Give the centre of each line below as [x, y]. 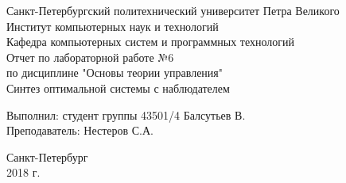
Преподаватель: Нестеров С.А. [80, 130]
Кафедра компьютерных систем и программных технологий [151, 42]
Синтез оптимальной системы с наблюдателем [118, 88]
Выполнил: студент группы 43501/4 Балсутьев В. [126, 114]
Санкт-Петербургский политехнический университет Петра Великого [173, 10]
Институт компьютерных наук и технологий [113, 26]
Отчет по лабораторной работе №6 [90, 57]
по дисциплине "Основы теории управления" [115, 72]
